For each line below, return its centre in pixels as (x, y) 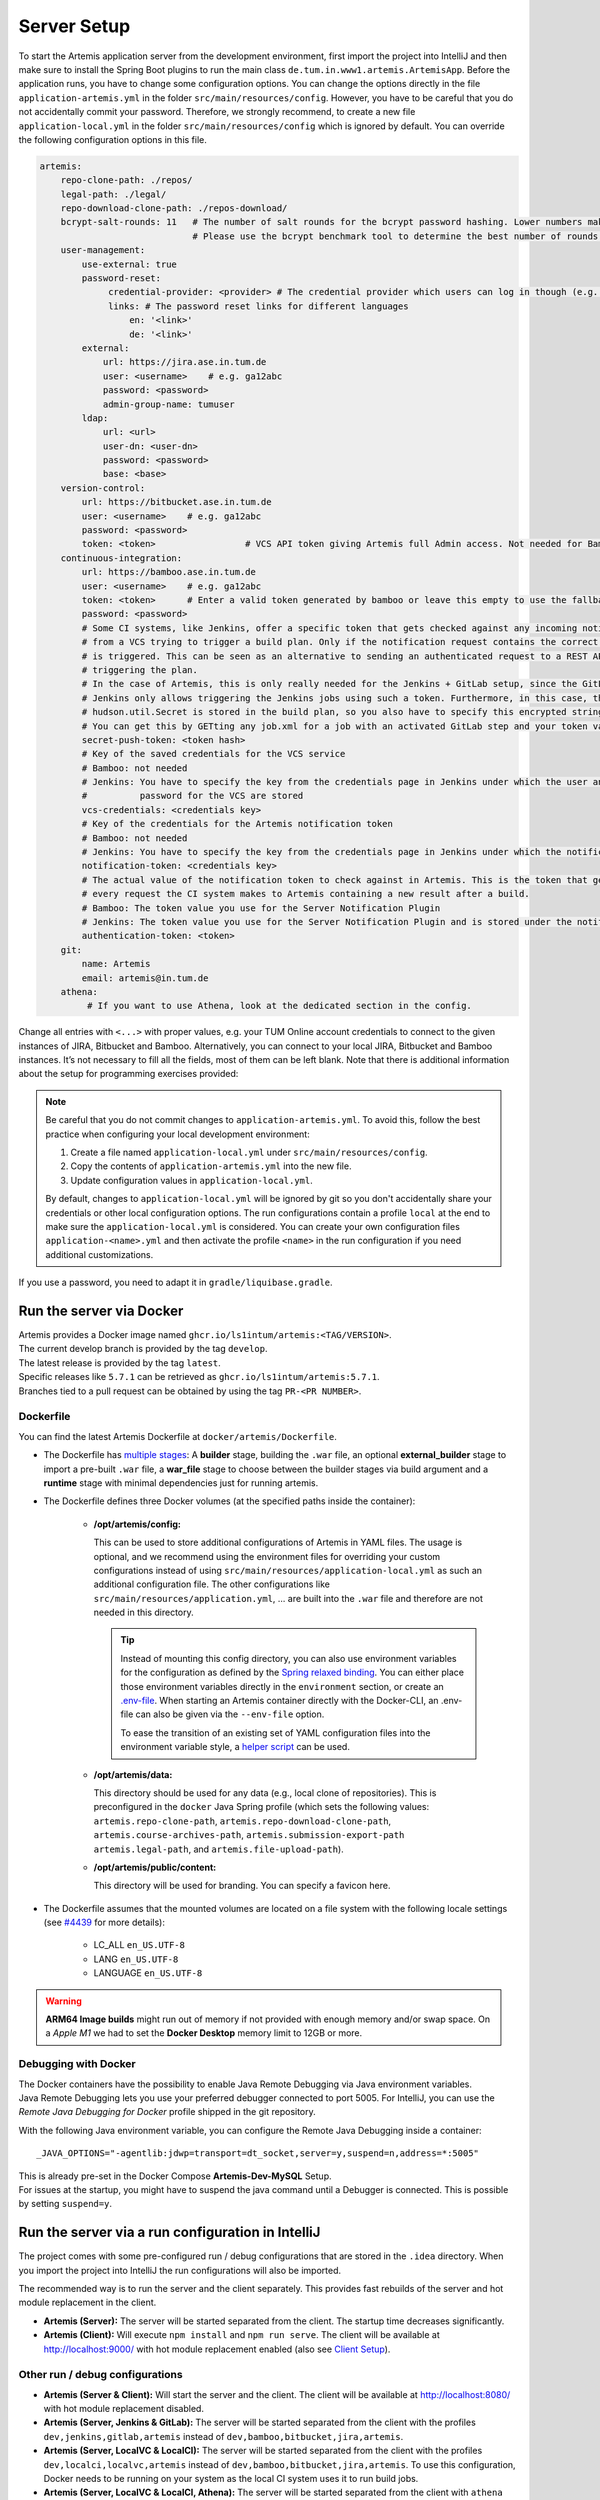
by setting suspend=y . (65, 2204)
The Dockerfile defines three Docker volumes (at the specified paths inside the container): (229, 1501)
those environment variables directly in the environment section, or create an (282, 1686)
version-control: (103, 488)
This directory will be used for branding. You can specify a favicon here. (242, 1886)
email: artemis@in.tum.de (145, 978)
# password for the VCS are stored (192, 796)
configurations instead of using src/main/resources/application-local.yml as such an (288, 1570)
